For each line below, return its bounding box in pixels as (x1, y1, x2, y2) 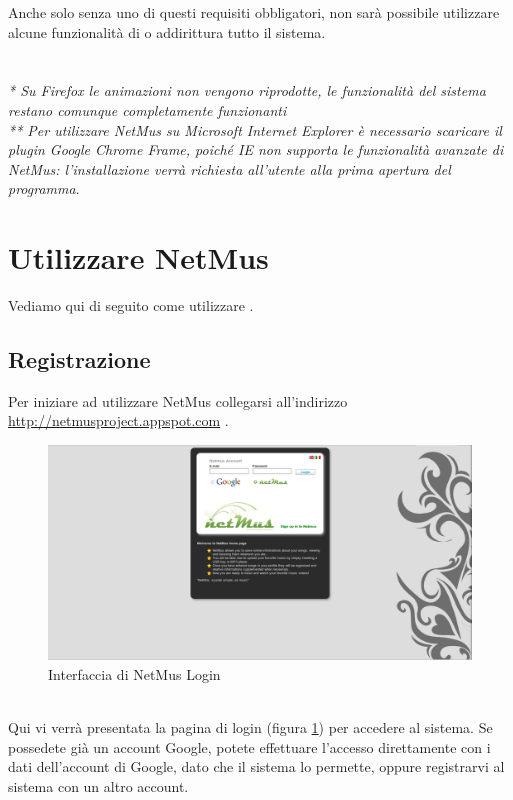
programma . (8, 178, 80, 199)
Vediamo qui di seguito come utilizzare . (8, 295, 254, 316)
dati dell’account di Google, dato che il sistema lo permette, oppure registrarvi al (8, 756, 505, 777)
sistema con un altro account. (8, 775, 189, 796)
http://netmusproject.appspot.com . (8, 410, 229, 431)
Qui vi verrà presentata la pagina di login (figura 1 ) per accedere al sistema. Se (8, 717, 493, 738)
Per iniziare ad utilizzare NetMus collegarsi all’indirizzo (8, 390, 348, 411)
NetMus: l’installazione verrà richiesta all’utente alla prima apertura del (8, 158, 451, 179)
